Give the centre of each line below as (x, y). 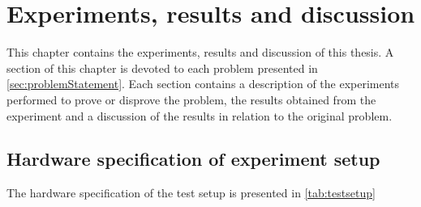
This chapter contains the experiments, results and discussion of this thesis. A (200, 52)
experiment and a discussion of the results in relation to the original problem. (200, 115)
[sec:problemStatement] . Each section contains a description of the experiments (203, 84)
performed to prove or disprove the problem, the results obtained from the (191, 99)
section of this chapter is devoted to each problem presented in (162, 68)
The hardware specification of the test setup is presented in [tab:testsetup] (191, 193)
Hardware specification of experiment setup (193, 159)
